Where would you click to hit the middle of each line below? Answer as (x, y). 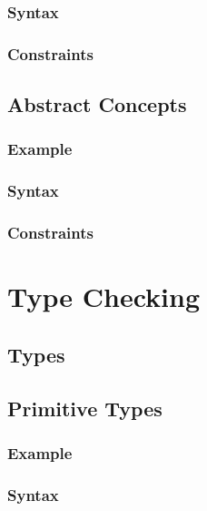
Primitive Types (85, 408)
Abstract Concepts (97, 104)
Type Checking (104, 296)
